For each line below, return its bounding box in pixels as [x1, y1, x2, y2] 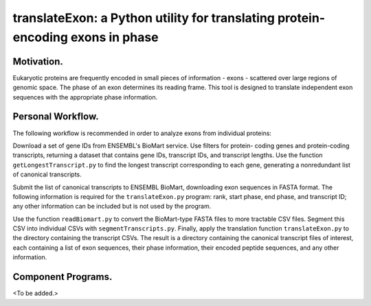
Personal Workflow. [12, 110, 99, 123]
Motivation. [12, 56, 63, 67]
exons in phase [70, 30, 159, 45]
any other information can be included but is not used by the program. [12, 202, 212, 211]
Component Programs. [12, 271, 113, 283]
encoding [12, 30, 69, 45]
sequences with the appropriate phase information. [12, 93, 158, 101]
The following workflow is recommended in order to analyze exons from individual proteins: [12, 129, 271, 137]
